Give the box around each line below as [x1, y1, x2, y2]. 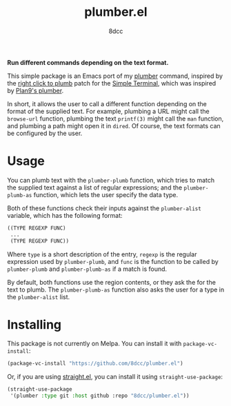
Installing [7, 316, 62, 332]
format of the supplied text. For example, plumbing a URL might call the [7, 107, 210, 115]
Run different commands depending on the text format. [7, 58, 169, 66]
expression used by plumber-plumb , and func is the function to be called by [7, 257, 219, 265]
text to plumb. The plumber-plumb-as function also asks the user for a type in [7, 285, 225, 294]
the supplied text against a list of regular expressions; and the [7, 183, 183, 192]
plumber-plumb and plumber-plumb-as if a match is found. [7, 265, 168, 273]
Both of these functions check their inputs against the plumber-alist [7, 204, 201, 212]
